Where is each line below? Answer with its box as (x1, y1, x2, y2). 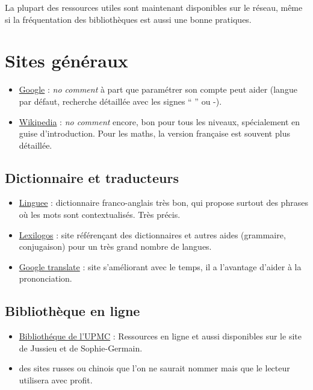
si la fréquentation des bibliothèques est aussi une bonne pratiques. (5, 13, 252, 25)
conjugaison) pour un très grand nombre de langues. (19, 240, 212, 253)
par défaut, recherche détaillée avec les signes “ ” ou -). (19, 94, 222, 107)
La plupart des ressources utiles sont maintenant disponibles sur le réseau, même (5, 1, 303, 13)
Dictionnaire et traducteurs (5, 168, 179, 187)
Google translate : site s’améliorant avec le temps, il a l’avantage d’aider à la (19, 260, 302, 273)
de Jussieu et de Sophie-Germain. (19, 341, 143, 354)
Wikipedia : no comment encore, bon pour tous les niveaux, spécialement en (19, 115, 300, 128)
